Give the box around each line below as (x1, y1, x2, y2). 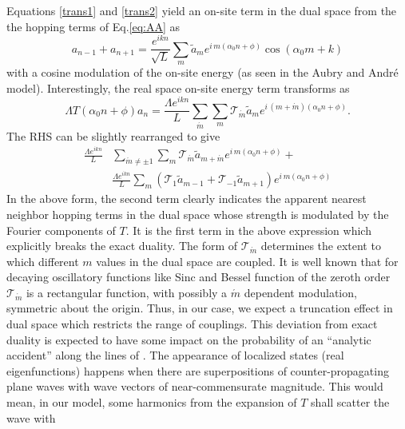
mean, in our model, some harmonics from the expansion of (6, 394, 297, 411)
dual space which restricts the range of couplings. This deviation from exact (6, 316, 378, 332)
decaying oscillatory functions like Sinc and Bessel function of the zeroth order (6, 268, 391, 285)
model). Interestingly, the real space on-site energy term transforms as (6, 79, 350, 96)
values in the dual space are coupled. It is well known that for (96, 252, 399, 269)
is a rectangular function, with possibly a (26, 284, 228, 300)
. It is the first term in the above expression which (125, 221, 371, 238)
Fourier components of (6, 221, 116, 238)
